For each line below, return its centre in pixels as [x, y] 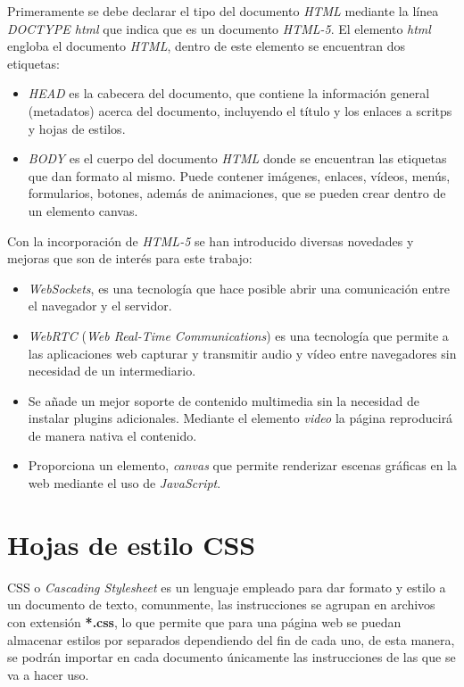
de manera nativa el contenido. [112, 435]
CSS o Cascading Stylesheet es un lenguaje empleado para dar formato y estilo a [227, 587]
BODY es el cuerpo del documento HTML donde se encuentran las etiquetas [237, 158]
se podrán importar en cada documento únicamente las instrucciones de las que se [232, 657]
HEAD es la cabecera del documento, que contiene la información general [229, 93]
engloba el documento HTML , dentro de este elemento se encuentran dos [207, 46]
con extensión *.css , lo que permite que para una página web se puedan [204, 621]
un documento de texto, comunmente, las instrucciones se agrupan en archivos [221, 604]
